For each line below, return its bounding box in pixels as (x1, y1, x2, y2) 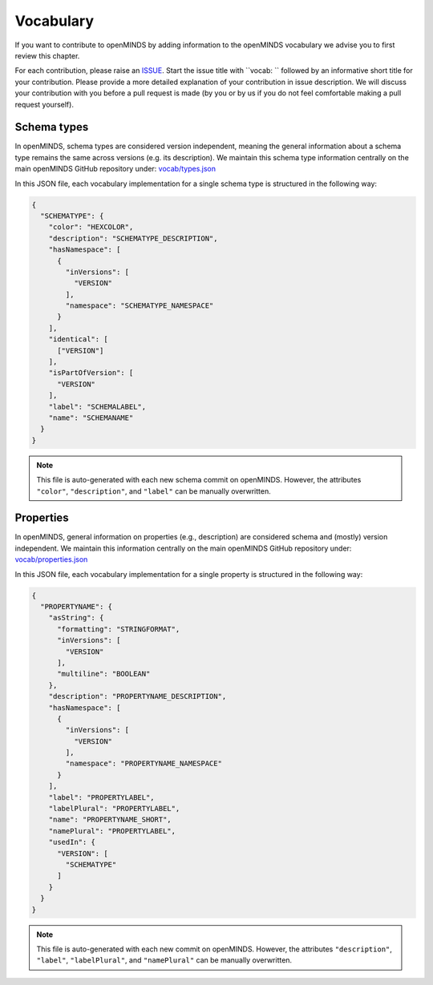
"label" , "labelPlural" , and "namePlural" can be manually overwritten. (36, 955, 293, 965)
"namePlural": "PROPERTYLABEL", (48, 826, 176, 835)
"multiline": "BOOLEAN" (57, 669, 151, 679)
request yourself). (14, 99, 74, 109)
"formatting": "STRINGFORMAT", (57, 624, 180, 633)
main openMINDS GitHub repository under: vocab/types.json (14, 164, 216, 174)
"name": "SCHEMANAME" (48, 413, 134, 422)
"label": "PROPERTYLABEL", (48, 793, 156, 801)
